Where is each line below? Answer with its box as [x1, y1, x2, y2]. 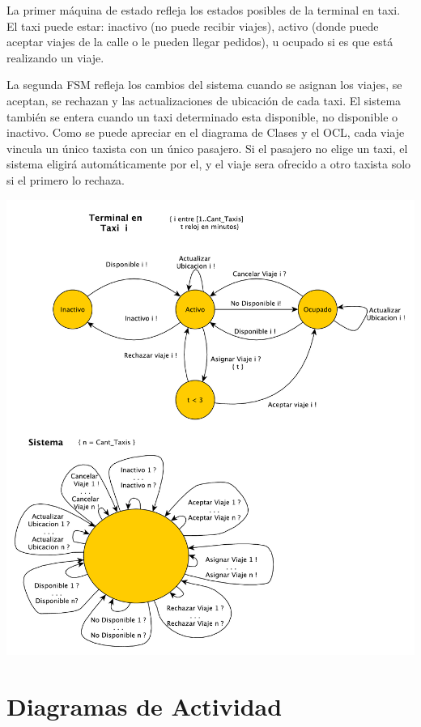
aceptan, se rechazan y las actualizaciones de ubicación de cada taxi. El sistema [6, 91, 402, 108]
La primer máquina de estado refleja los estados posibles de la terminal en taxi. [6, 2, 401, 18]
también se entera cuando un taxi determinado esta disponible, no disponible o [6, 108, 398, 125]
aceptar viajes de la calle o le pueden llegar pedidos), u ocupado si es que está [6, 33, 393, 50]
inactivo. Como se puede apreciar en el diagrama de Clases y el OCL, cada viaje [6, 124, 405, 141]
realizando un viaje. [6, 49, 104, 66]
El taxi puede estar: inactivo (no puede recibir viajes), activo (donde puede [6, 17, 379, 34]
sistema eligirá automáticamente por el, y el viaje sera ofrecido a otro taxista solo [6, 155, 411, 172]
